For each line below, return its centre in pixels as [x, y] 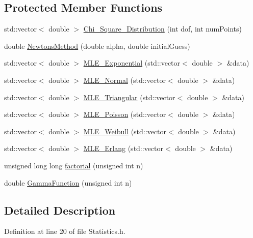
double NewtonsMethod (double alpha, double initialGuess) [97, 46]
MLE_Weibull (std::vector [125, 131]
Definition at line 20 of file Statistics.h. [65, 231]
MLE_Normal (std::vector [124, 80]
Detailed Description [60, 210]
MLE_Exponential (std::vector [132, 63]
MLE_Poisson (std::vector [125, 114]
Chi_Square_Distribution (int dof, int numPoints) [162, 29]
